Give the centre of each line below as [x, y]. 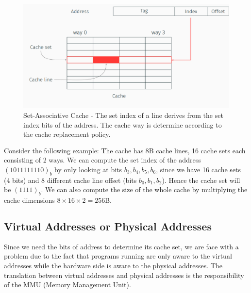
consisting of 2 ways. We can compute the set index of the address [102, 160]
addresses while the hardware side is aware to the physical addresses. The [113, 266]
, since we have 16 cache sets [198, 169]
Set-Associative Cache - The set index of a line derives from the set [123, 115]
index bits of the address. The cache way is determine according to [123, 124]
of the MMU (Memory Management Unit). [67, 285]
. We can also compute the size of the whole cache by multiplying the [144, 189]
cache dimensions [29, 200]
